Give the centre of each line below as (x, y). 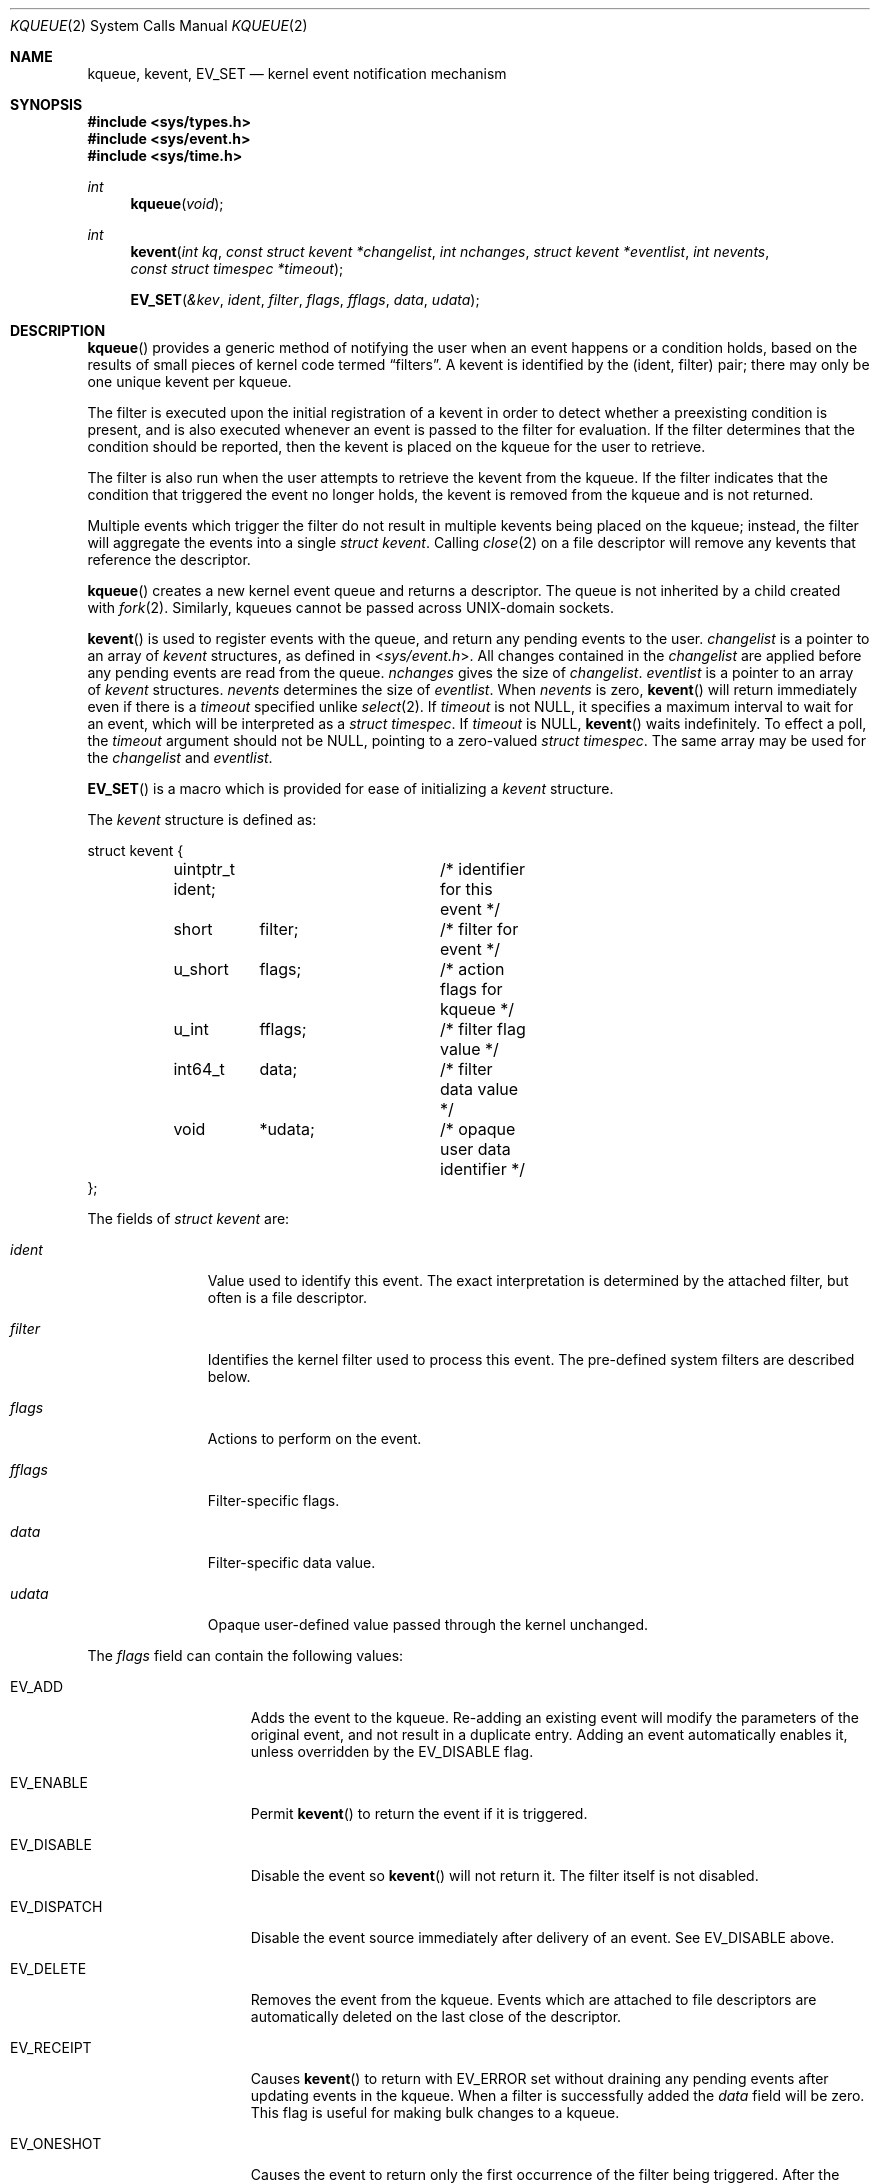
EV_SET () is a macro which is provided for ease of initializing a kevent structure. (350, 788)
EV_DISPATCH (56, 1906)
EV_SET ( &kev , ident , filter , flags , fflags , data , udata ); (305, 299)
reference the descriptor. (169, 559)
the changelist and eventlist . (180, 757)
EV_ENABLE (49, 1782)
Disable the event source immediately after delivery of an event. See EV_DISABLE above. (542, 1937)
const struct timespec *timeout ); (237, 268)
